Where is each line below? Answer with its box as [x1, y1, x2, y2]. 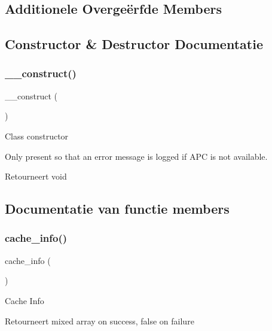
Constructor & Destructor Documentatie [5, 35, 263, 53]
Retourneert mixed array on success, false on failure [5, 314, 194, 327]
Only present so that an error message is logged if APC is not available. [5, 150, 268, 162]
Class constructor [5, 129, 69, 142]
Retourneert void [5, 170, 67, 183]
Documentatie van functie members [5, 199, 230, 218]
